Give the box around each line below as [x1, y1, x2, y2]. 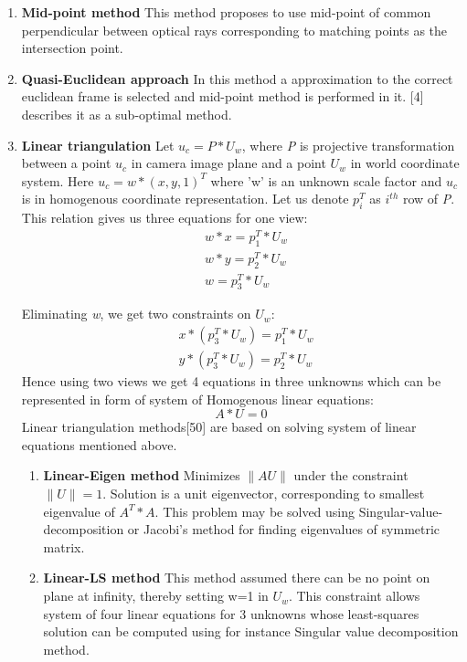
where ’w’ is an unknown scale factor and [210, 171, 442, 190]
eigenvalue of [43, 501, 115, 520]
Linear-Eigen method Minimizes [43, 466, 240, 485]
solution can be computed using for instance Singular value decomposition [43, 622, 459, 641]
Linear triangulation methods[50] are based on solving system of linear [21, 417, 417, 436]
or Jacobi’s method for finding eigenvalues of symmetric [127, 520, 440, 539]
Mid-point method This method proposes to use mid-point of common [21, 3, 431, 21]
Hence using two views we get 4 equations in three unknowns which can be [21, 372, 441, 391]
